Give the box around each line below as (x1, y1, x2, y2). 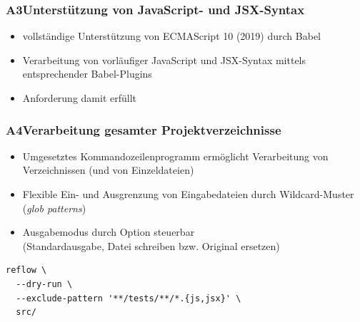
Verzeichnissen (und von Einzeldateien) (22, 162, 194, 177)
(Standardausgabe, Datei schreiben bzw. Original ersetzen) (22, 238, 280, 253)
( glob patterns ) (22, 200, 86, 215)
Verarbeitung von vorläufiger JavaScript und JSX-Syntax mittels (22, 52, 306, 67)
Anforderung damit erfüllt (22, 90, 137, 105)
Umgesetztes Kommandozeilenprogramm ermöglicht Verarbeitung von (22, 148, 329, 163)
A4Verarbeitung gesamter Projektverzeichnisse (6, 120, 281, 138)
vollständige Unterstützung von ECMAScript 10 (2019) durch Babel (22, 28, 321, 43)
